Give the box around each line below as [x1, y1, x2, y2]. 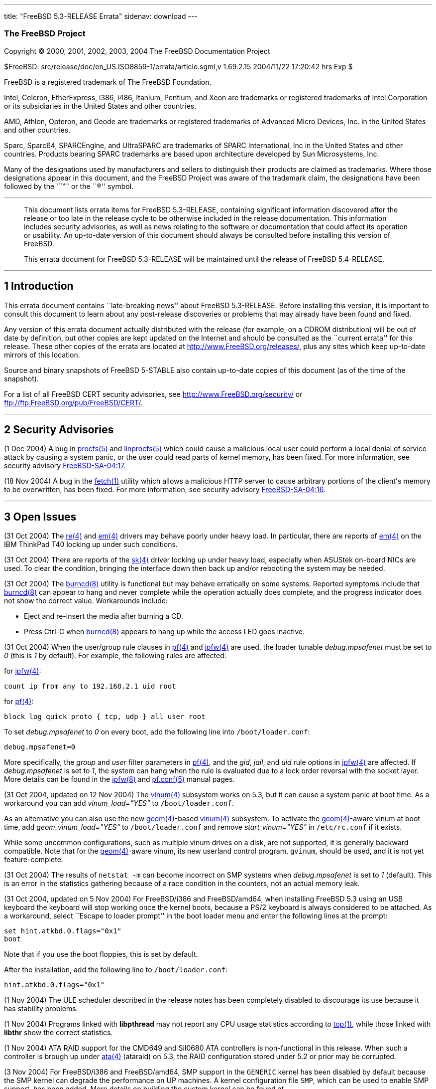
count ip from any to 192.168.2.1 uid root [4, 682, 176, 691]
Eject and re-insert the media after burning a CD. [24, 612, 183, 621]
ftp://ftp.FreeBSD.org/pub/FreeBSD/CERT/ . [4, 398, 143, 407]
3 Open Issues [4, 510, 77, 523]
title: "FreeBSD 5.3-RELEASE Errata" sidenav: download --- [4, 12, 198, 20]
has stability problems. [4, 1004, 78, 1013]
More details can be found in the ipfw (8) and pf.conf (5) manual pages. [4, 775, 235, 784]
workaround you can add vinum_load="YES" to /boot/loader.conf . [4, 799, 234, 808]
